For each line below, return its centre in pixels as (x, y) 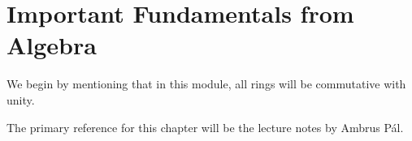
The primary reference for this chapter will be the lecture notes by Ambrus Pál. (205, 127)
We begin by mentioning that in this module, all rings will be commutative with (206, 84)
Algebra (52, 45)
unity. (21, 99)
